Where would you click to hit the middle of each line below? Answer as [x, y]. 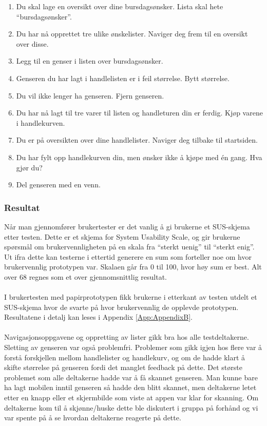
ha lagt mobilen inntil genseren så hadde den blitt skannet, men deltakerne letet [130, 387]
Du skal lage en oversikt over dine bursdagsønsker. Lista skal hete [120, 6]
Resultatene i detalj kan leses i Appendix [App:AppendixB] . [99, 317]
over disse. [32, 43]
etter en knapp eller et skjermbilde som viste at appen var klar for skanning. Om [131, 398]
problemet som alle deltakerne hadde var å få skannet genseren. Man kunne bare [131, 377]
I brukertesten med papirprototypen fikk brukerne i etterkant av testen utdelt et [131, 297]
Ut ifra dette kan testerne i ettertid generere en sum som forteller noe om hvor [128, 256]
